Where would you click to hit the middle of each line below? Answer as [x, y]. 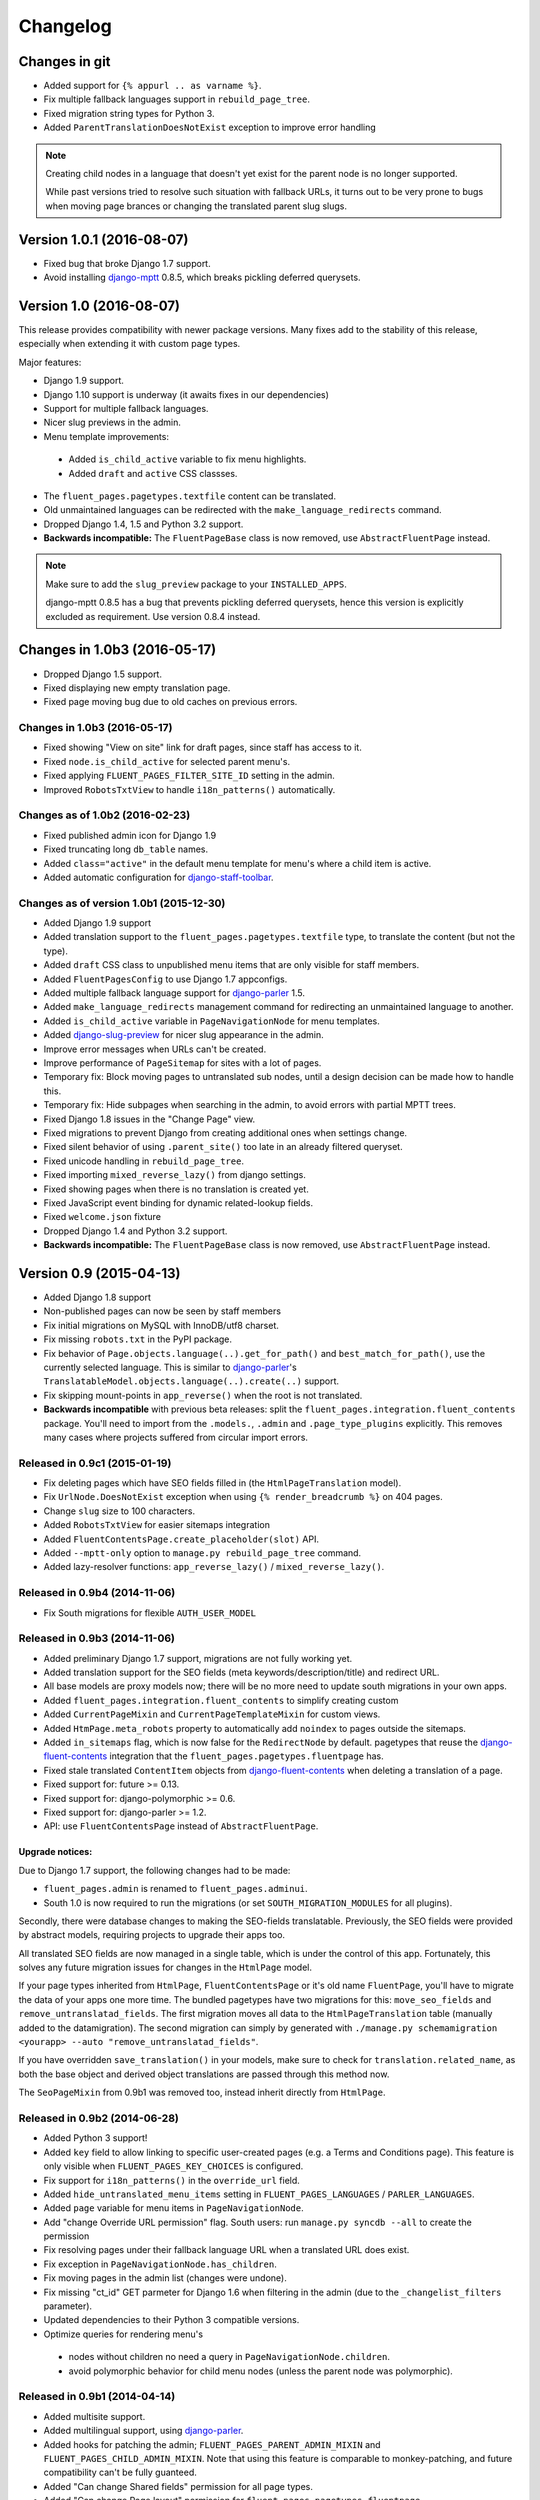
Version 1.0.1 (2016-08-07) [103, 239]
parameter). [68, 2306]
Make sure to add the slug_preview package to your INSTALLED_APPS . [196, 584]
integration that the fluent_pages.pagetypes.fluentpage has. [246, 1756]
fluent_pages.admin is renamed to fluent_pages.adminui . [176, 1889]
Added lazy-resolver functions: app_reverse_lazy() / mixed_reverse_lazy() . [214, 1567]
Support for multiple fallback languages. [126, 408]
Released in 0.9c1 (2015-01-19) [95, 1463]
